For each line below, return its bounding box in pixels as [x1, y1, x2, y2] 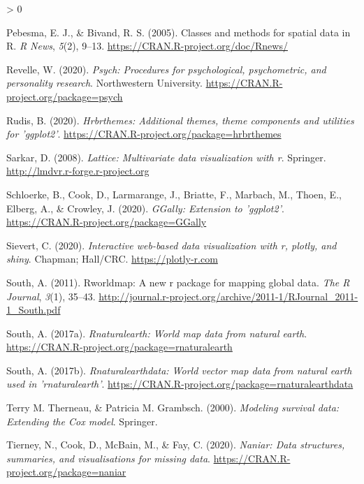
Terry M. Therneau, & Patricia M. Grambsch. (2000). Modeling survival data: [6, 400, 340, 415]
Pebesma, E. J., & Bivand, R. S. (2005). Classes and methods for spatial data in [6, 24, 351, 39]
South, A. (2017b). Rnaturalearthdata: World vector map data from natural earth [6, 362, 352, 377]
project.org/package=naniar [6, 464, 126, 479]
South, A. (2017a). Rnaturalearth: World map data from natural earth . [6, 325, 307, 340]
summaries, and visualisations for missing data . [6, 450, 210, 465]
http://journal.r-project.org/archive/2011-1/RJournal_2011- [99, 288, 358, 303]
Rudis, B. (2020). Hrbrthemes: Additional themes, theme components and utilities [6, 112, 354, 127]
